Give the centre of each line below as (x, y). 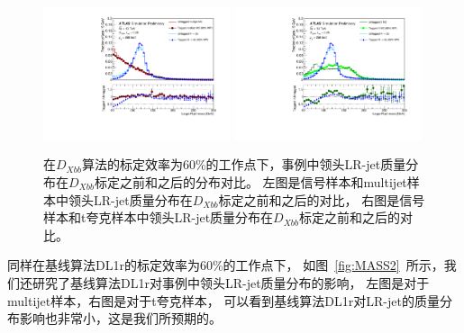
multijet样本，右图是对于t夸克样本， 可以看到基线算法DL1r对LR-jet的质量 (223, 300)
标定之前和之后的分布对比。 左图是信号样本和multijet (250, 182)
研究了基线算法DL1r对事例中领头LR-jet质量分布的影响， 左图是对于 (231, 282)
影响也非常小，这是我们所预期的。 (120, 318)
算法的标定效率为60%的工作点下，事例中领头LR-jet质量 (244, 164)
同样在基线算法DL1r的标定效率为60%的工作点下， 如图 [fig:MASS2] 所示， (226, 265)
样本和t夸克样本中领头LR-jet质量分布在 (159, 217)
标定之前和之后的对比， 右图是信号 (322, 199)
